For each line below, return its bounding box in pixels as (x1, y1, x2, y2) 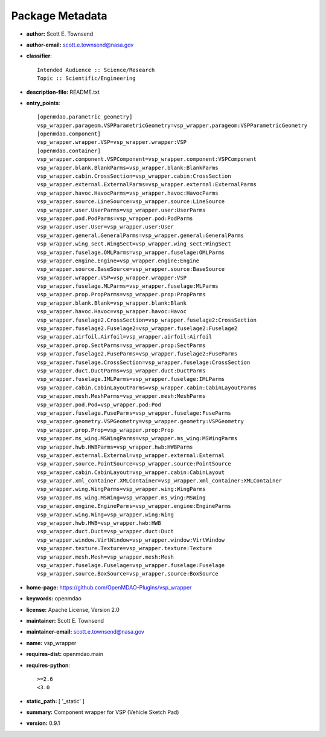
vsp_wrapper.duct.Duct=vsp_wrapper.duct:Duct (37, 528, 174, 535)
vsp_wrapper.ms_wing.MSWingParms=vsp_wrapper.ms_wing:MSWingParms (37, 435, 238, 442)
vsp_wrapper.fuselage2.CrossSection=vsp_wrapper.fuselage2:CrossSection (37, 316, 257, 323)
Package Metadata (11, 9, 107, 22)
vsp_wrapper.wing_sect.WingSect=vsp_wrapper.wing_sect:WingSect (37, 241, 232, 247)
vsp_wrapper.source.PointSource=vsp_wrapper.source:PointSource (37, 460, 232, 467)
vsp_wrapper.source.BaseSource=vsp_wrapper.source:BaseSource (37, 266, 225, 273)
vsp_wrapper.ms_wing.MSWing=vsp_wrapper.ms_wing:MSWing (37, 494, 206, 501)
